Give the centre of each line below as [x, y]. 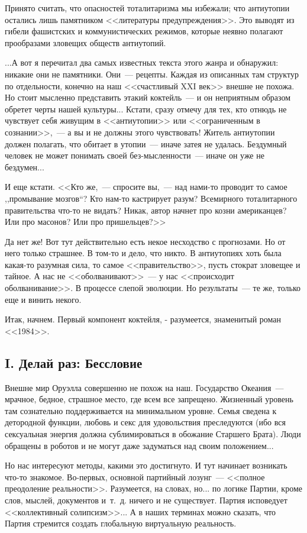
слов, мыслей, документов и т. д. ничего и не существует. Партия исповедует [146, 500]
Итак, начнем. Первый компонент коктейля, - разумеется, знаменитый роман [143, 319]
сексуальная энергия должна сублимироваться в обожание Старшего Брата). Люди [153, 434]
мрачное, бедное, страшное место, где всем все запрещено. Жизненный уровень [149, 399]
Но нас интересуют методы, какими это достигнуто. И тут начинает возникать [146, 465]
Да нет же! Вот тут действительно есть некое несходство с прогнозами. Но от [145, 241]
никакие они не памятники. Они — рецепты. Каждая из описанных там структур [152, 74]
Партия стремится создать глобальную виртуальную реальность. [121, 523]
